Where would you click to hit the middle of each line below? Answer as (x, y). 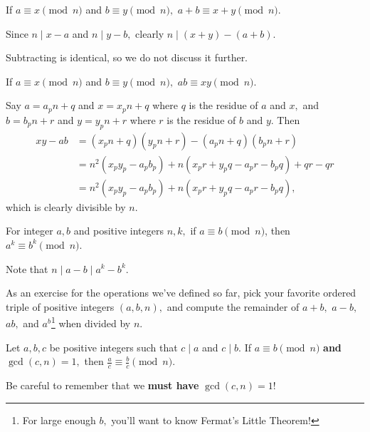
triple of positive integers (60, 306)
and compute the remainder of (233, 306)
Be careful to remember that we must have (102, 385)
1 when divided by (91, 322)
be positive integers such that (113, 347)
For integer (30, 231)
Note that (27, 268)
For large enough (59, 420)
